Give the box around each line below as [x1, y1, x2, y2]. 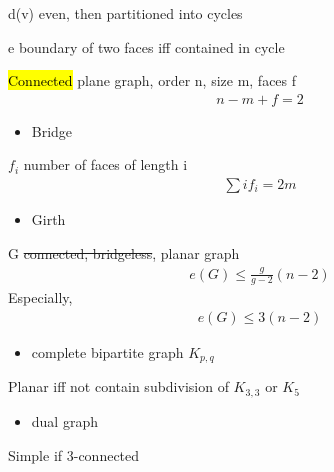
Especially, [8, 287, 73, 308]
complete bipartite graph [31, 342, 184, 363]
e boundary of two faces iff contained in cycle [8, 36, 285, 57]
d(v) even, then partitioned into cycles [8, 3, 243, 23]
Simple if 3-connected [8, 444, 140, 465]
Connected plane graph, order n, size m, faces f [8, 70, 297, 91]
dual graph [31, 410, 98, 431]
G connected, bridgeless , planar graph [8, 242, 240, 263]
